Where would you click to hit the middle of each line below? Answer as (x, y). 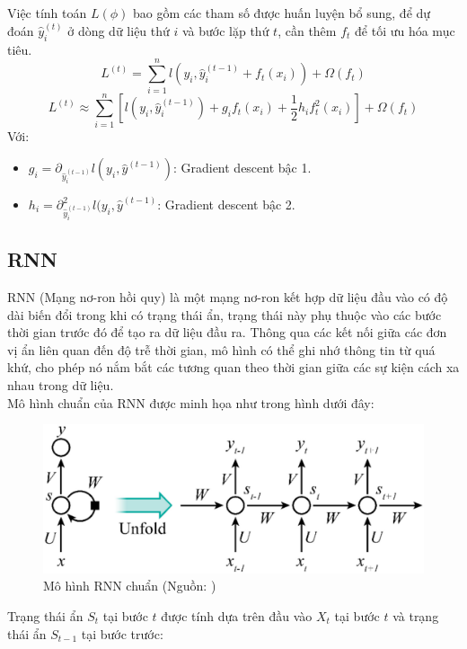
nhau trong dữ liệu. (61, 384)
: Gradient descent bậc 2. (226, 204)
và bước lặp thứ (225, 31)
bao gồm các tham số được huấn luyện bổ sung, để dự (282, 13)
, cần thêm (307, 31)
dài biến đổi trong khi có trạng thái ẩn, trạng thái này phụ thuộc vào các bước (225, 314)
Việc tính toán (47, 13)
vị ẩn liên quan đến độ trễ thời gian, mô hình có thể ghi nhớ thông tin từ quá (221, 349)
